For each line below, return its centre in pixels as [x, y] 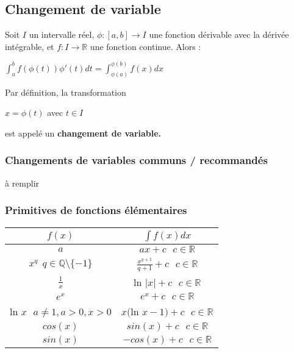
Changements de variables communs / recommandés [136, 160]
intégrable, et [30, 46]
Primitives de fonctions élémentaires [96, 210]
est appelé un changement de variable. [83, 133]
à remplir [22, 183]
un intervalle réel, [62, 34]
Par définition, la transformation [66, 92]
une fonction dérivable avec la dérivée [219, 34]
